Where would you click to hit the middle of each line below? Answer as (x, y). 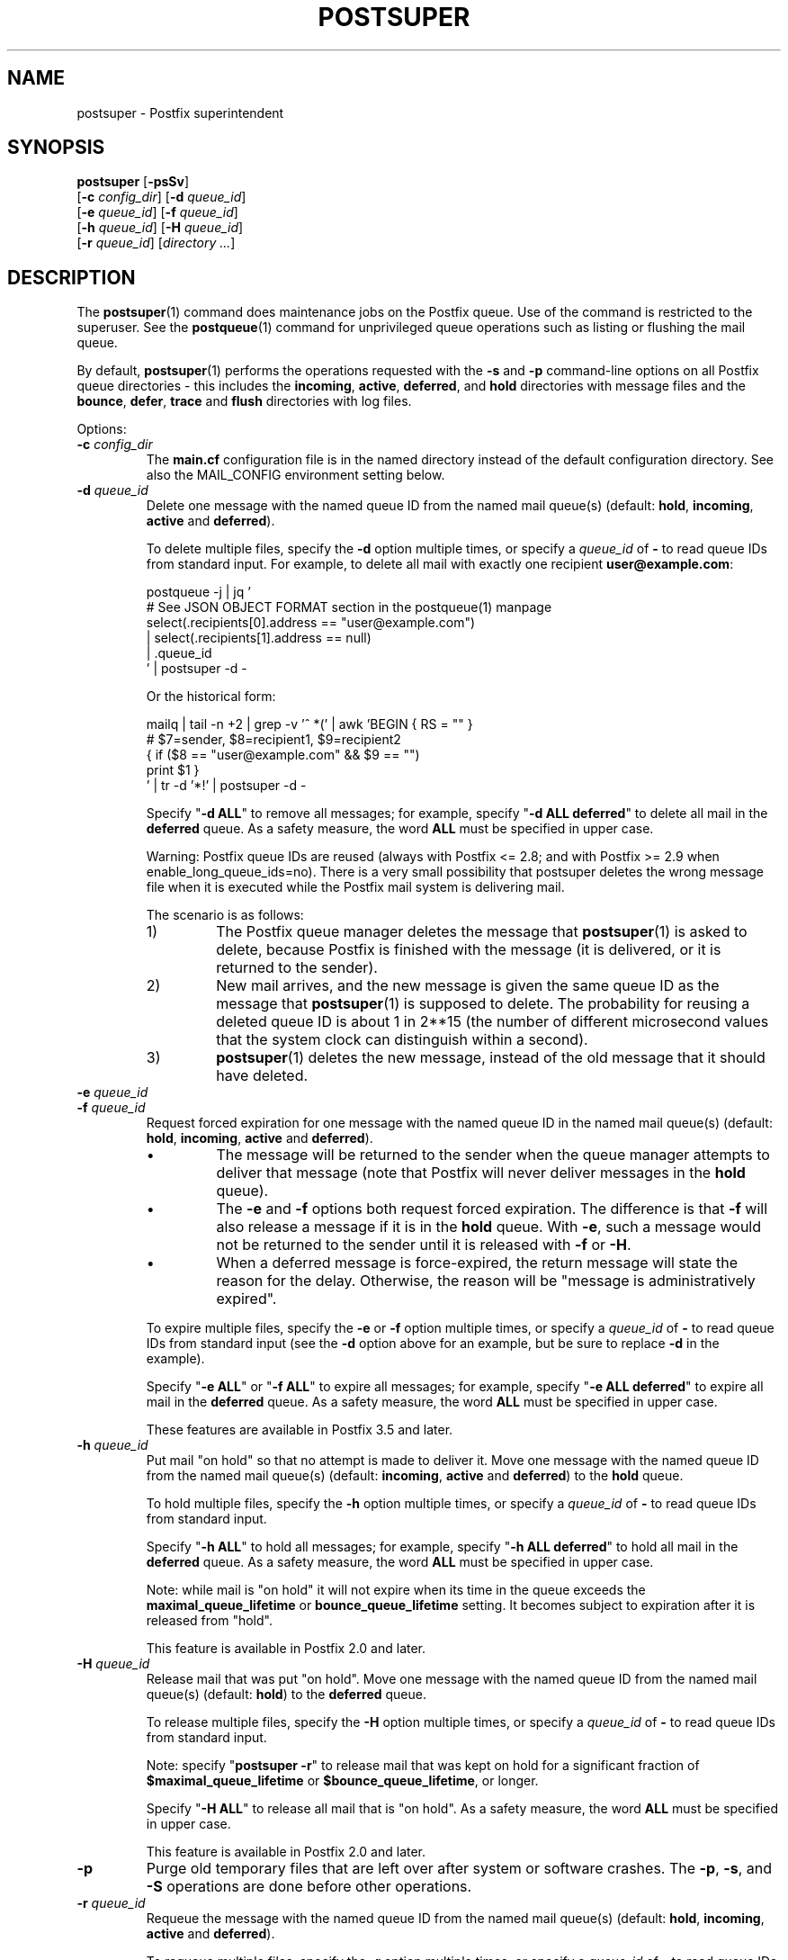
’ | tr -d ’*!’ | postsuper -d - (226, 786)
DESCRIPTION (72, 277)
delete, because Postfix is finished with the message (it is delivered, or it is (469, 950)
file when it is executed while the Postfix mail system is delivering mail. (355, 887)
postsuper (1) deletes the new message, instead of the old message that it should (491, 1058)
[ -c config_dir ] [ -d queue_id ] (161, 197)
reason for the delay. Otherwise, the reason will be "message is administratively (486, 1281)
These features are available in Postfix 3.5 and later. (300, 1430)
